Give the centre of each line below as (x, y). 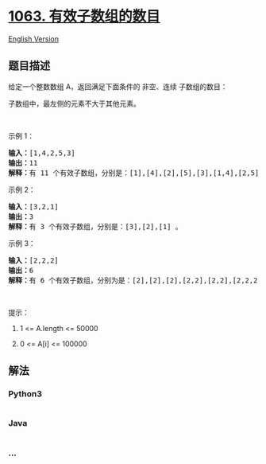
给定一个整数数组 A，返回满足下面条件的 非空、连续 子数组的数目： (118, 86)
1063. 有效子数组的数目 (84, 16)
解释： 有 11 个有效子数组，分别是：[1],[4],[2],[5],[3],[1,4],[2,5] (134, 173)
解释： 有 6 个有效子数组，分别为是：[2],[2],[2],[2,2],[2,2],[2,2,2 (133, 280)
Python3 (25, 394)
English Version (34, 39)
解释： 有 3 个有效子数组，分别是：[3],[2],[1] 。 (95, 226)
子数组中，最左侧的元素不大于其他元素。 (74, 103)
